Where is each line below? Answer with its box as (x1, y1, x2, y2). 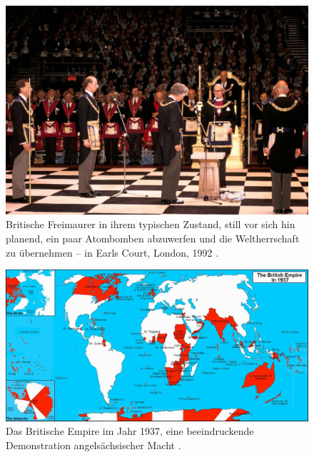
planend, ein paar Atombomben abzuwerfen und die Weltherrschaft (6, 230, 300, 245)
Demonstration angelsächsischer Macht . (6, 437, 181, 452)
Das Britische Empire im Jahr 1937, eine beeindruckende (6, 423, 254, 438)
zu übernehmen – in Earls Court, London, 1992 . (6, 245, 219, 260)
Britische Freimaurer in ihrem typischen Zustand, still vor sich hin (6, 217, 295, 232)
